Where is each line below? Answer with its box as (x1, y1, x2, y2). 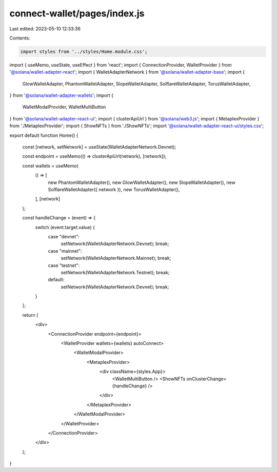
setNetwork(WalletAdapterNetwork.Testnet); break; (61, 269, 170, 275)
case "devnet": (48, 233, 80, 239)
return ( (22, 312, 38, 318)
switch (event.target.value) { (35, 224, 95, 230)
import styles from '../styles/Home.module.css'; (20, 49, 148, 54)
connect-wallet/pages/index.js (9, 8, 145, 19)
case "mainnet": (48, 248, 82, 254)
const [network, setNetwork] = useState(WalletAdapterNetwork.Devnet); (22, 144, 176, 150)
